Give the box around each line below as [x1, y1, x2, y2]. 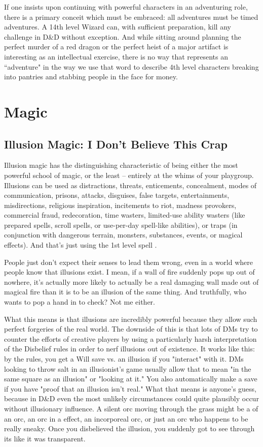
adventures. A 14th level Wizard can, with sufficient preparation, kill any [4, 21, 231, 32]
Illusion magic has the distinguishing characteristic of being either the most [4, 160, 238, 170]
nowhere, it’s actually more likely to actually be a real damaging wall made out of [4, 276, 259, 287]
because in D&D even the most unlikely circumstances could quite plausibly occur [4, 393, 259, 404]
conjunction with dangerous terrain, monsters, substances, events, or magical [4, 229, 243, 240]
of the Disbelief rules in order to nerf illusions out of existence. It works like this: [4, 343, 255, 354]
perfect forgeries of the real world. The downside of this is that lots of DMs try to [4, 323, 258, 334]
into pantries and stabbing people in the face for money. [4, 71, 178, 82]
